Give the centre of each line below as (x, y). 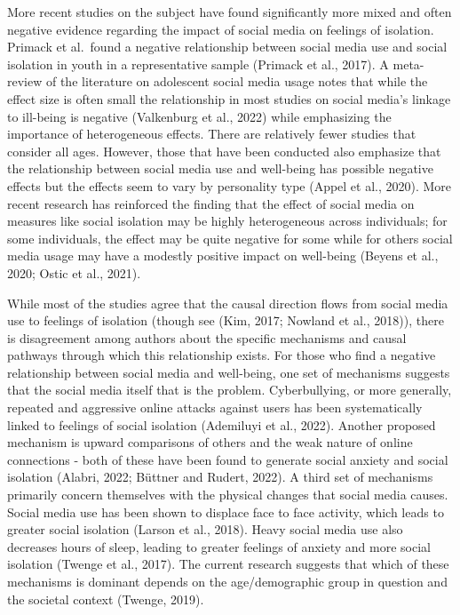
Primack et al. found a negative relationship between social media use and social (227, 47)
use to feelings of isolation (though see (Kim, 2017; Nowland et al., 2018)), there (226, 320)
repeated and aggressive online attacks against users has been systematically (215, 407)
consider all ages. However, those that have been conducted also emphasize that (224, 151)
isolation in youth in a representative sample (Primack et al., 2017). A (198, 64)
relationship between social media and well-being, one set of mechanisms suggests (229, 372)
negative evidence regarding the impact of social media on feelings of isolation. (221, 29)
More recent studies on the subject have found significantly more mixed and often (230, 12)
